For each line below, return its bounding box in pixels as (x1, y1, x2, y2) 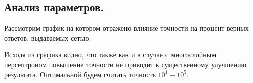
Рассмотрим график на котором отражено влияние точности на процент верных (4, 23, 249, 33)
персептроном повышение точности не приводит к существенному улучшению (4, 59, 246, 69)
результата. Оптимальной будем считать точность (4, 69, 156, 79)
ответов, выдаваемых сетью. (4, 32, 91, 43)
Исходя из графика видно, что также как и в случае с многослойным (4, 49, 217, 60)
